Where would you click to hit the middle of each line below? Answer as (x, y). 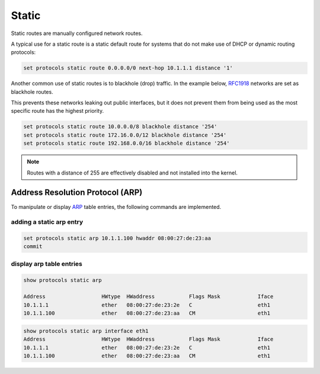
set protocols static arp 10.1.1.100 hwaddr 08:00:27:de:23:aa (117, 238)
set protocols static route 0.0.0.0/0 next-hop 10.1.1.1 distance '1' (128, 68)
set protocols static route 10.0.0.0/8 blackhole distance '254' (120, 127)
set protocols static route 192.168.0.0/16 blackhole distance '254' (127, 143)
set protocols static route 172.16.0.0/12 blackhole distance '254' (125, 135)
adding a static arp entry (47, 222)
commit (33, 247)
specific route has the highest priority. (57, 111)
